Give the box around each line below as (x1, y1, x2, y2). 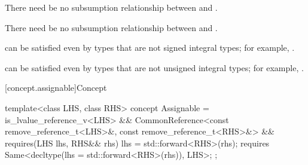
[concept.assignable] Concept (5, 81, 107, 94)
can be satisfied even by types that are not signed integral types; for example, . (5, 41, 295, 54)
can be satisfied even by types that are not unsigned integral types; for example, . (5, 61, 304, 74)
